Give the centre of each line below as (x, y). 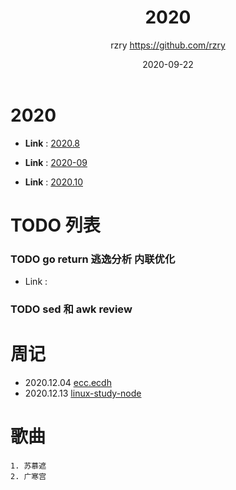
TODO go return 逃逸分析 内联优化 (93, 259)
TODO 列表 (55, 225)
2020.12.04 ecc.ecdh (68, 383)
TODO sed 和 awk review (71, 309)
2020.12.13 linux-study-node (83, 393)
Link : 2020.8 (52, 143)
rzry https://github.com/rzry (168, 45)
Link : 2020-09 (56, 162)
